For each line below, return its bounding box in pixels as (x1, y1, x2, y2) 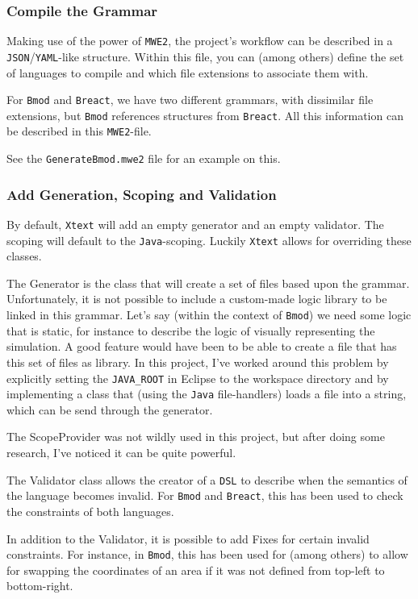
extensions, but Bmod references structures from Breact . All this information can (6, 106, 403, 123)
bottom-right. (6, 577, 73, 594)
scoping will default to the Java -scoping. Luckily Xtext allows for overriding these (6, 231, 412, 248)
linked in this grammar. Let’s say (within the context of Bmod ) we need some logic (6, 306, 412, 323)
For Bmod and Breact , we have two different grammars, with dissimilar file (6, 91, 374, 108)
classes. (6, 248, 42, 264)
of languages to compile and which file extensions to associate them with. (6, 64, 369, 81)
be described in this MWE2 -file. (6, 123, 152, 139)
